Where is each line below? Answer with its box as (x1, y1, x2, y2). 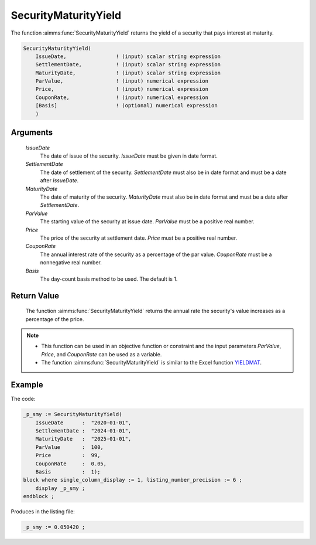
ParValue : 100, (35, 444, 104, 451)
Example (11, 380, 43, 390)
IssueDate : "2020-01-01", (35, 419, 132, 426)
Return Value (11, 291, 60, 301)
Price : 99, (35, 452, 101, 459)
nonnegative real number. (40, 259, 102, 266)
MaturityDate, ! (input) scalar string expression (35, 69, 221, 76)
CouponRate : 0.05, (35, 460, 107, 467)
